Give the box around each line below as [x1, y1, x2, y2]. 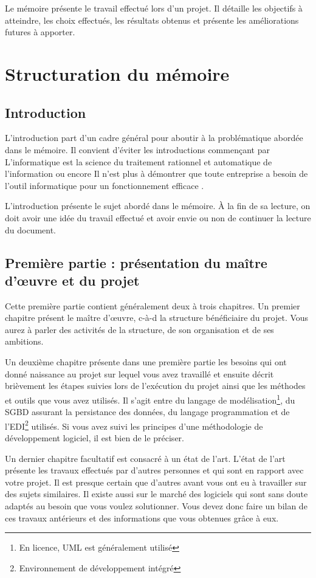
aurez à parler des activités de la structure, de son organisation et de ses [5, 323, 274, 335]
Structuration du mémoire [5, 61, 230, 86]
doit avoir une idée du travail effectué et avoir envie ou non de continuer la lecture [5, 211, 311, 224]
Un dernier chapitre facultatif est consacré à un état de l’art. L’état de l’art [5, 452, 286, 464]
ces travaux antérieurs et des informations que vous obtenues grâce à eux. [5, 511, 279, 524]
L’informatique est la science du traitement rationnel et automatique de [5, 155, 272, 168]
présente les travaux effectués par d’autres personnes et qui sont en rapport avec [5, 464, 304, 477]
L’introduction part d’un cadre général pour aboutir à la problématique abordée [5, 131, 303, 144]
